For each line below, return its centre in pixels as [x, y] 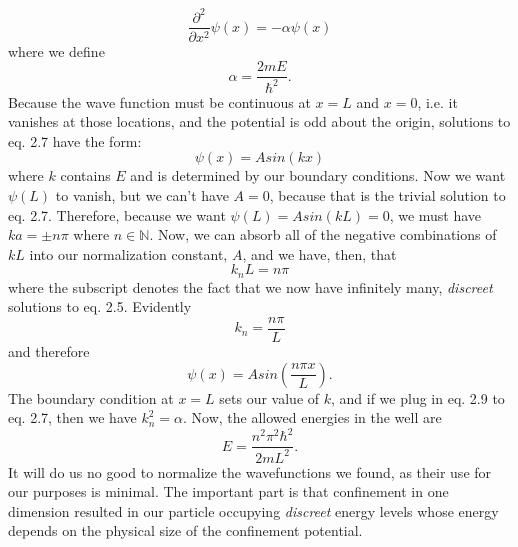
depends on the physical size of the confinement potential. [185, 530]
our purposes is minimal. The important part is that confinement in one [228, 491]
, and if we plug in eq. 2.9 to [418, 397]
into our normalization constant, [128, 253]
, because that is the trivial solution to [387, 194]
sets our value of [269, 397]
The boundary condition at [91, 397]
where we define [56, 50]
